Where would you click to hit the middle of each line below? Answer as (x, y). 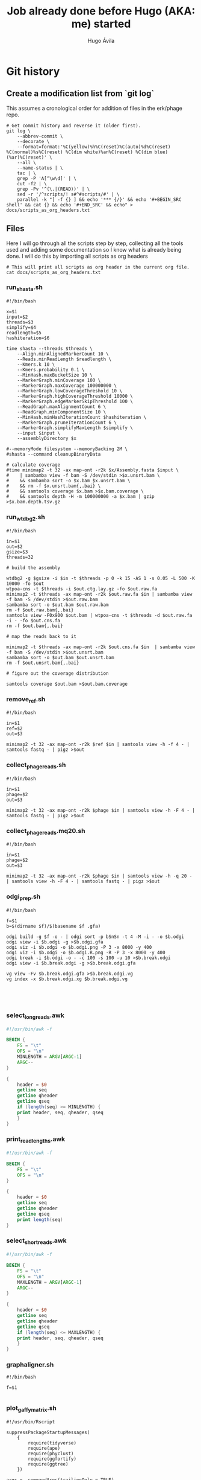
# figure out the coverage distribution (58, 673)
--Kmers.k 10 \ (36, 365)
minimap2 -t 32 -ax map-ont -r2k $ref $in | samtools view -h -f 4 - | (98, 745)
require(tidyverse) (52, 1443)
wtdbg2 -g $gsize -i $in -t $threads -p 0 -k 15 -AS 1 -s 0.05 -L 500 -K (101, 578)
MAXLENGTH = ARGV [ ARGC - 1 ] (50, 1282)
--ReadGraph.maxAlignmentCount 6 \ (62, 407)
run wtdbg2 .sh (26, 518)
